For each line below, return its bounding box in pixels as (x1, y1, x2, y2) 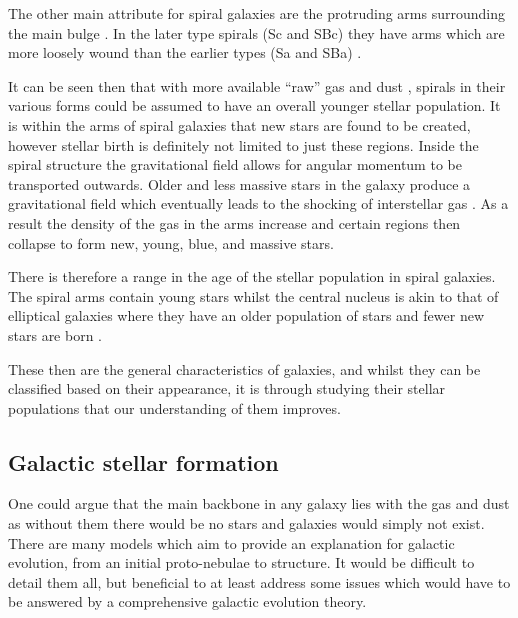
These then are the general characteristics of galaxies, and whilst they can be (8, 358, 481, 379)
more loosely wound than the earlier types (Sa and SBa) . (8, 42, 362, 63)
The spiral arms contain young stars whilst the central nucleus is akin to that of (8, 285, 499, 306)
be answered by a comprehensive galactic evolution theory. (8, 591, 367, 612)
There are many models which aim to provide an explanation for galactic (8, 532, 455, 553)
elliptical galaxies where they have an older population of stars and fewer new (8, 305, 484, 326)
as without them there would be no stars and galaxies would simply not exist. (8, 513, 485, 534)
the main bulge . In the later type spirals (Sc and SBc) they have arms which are (8, 22, 505, 43)
